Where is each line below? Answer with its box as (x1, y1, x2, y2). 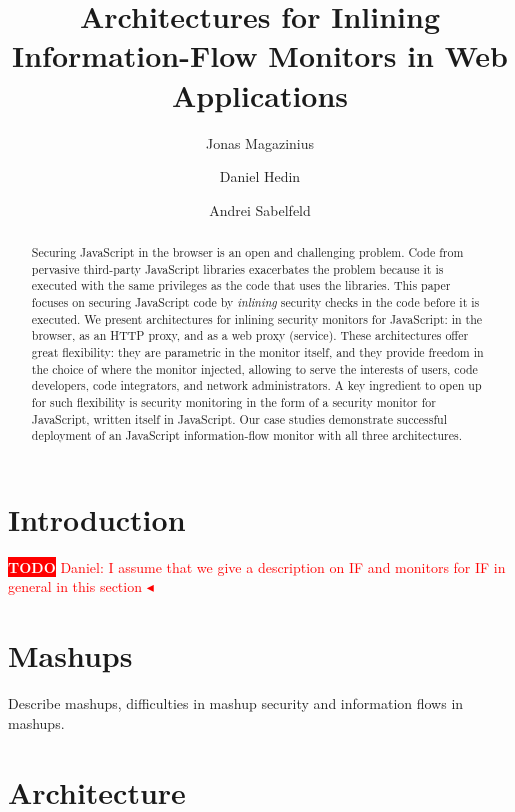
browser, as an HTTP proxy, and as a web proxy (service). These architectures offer (31, 327, 469, 344)
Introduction (8, 498, 186, 539)
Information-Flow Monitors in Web (12, 35, 508, 76)
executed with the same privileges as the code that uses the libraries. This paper (31, 277, 451, 294)
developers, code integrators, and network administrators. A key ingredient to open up (31, 377, 482, 394)
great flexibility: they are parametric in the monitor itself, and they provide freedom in (31, 344, 484, 361)
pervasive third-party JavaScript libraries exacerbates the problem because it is (31, 260, 444, 277)
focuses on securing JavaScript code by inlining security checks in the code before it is (31, 294, 480, 311)
